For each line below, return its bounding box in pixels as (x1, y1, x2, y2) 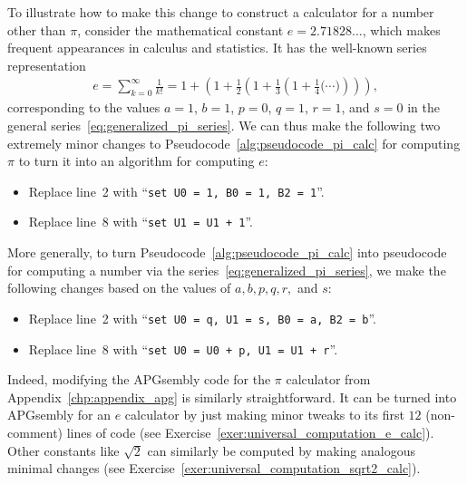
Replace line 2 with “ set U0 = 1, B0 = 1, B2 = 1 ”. (28, 181, 325, 200)
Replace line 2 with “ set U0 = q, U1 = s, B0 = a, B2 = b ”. (28, 308, 377, 327)
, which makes (362, 20, 441, 39)
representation (7, 55, 86, 74)
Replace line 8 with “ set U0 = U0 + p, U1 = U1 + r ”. (28, 339, 338, 358)
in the (407, 98, 440, 117)
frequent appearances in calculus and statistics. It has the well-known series (7, 38, 427, 57)
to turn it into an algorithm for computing (18, 151, 255, 170)
